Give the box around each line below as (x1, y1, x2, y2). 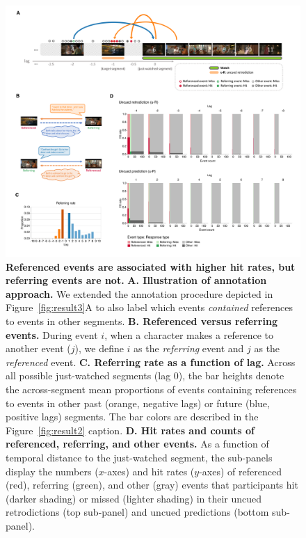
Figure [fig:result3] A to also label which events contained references (6, 300, 293, 315)
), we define (74, 341, 124, 356)
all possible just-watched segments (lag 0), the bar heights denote (6, 368, 284, 383)
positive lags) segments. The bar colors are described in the (6, 409, 259, 424)
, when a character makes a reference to (104, 327, 273, 342)
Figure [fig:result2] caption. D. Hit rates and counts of (6, 422, 255, 437)
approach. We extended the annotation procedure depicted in (6, 286, 273, 301)
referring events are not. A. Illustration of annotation (6, 273, 267, 287)
